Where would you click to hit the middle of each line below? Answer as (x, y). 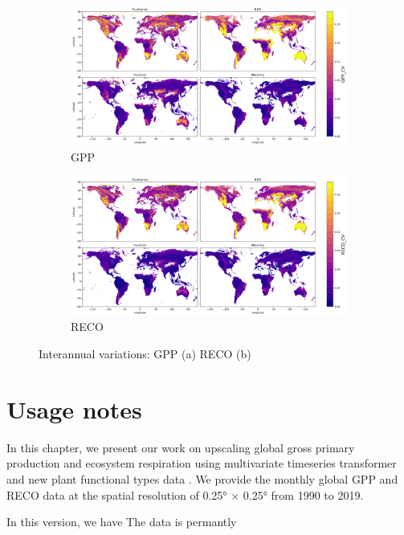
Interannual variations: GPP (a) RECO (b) (145, 354)
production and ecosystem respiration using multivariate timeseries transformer (202, 463)
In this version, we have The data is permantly (122, 522)
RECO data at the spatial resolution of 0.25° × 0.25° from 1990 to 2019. (185, 494)
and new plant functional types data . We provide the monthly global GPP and (202, 478)
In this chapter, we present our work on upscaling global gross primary (181, 447)
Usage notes (74, 408)
